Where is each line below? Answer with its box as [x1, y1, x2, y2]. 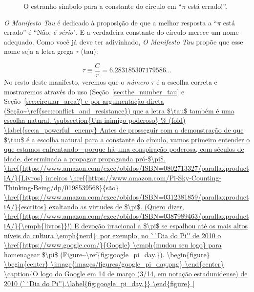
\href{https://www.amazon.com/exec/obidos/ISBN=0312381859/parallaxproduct [4, 192, 249, 202]
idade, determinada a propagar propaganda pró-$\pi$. [4, 153, 166, 163]
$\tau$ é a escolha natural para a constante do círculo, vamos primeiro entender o [4, 134, 250, 144]
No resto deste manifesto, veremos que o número [4, 77, 149, 87]
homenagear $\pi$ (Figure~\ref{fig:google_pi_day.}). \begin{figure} [4, 249, 210, 259]
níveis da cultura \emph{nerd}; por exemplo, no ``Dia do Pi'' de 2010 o [4, 230, 221, 240]
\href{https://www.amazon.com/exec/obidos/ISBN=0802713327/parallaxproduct [4, 163, 249, 173]
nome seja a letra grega [4, 46, 74, 56]
